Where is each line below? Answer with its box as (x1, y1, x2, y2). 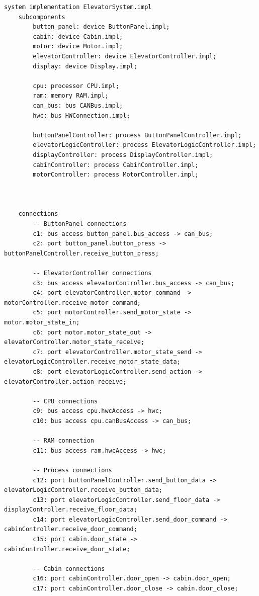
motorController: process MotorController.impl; (33, 171, 199, 179)
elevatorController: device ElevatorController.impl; (33, 52, 217, 60)
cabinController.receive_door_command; (4, 526, 137, 533)
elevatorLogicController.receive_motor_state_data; (4, 358, 181, 366)
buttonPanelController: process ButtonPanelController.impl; (33, 131, 242, 139)
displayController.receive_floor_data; (4, 506, 137, 514)
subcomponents (18, 13, 65, 21)
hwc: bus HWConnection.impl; (33, 112, 130, 119)
